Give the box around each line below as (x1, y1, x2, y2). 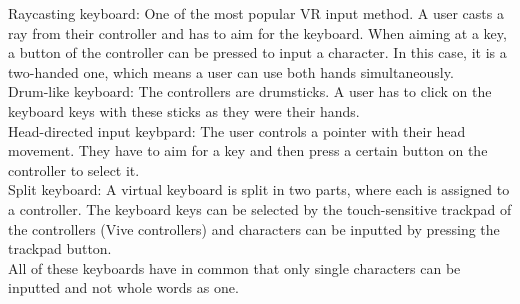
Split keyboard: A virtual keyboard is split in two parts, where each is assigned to (8, 179, 510, 200)
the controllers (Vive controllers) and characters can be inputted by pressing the (8, 218, 500, 239)
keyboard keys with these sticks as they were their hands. (8, 100, 360, 121)
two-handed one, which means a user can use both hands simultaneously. (8, 61, 454, 82)
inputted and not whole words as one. (8, 277, 239, 298)
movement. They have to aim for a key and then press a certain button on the (8, 140, 488, 161)
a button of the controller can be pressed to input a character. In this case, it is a (8, 42, 507, 63)
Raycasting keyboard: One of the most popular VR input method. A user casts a (8, 3, 504, 23)
